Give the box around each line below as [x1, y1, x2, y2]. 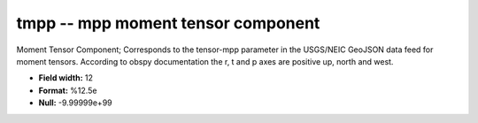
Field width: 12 [38, 73, 93, 83]
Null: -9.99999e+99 [38, 97, 112, 108]
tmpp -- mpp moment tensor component [16, 13, 320, 33]
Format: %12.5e [38, 85, 97, 96]
